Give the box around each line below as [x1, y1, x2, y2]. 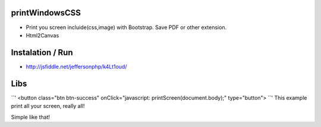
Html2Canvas [26, 31, 59, 39]
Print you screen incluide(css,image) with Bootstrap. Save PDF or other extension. [26, 24, 227, 31]
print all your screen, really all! [11, 103, 85, 110]
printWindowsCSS [11, 8, 81, 18]
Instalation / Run [11, 47, 73, 58]
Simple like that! [11, 113, 51, 120]
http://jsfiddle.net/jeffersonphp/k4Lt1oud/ [26, 63, 127, 70]
